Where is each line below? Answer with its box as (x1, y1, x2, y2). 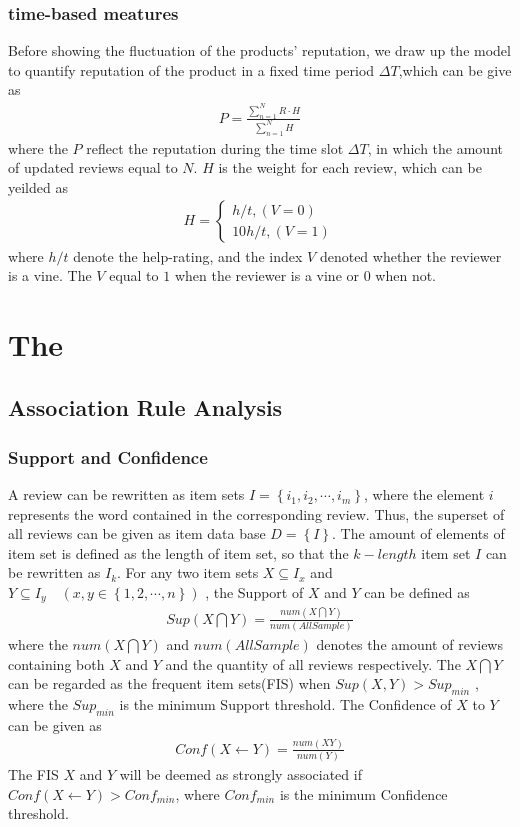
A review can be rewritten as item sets (8, 484, 245, 505)
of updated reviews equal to (8, 157, 178, 178)
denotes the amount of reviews (316, 634, 503, 655)
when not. (375, 265, 437, 286)
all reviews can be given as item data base (8, 523, 266, 544)
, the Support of (205, 582, 304, 603)
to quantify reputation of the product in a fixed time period (8, 59, 375, 80)
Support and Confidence (8, 444, 208, 469)
